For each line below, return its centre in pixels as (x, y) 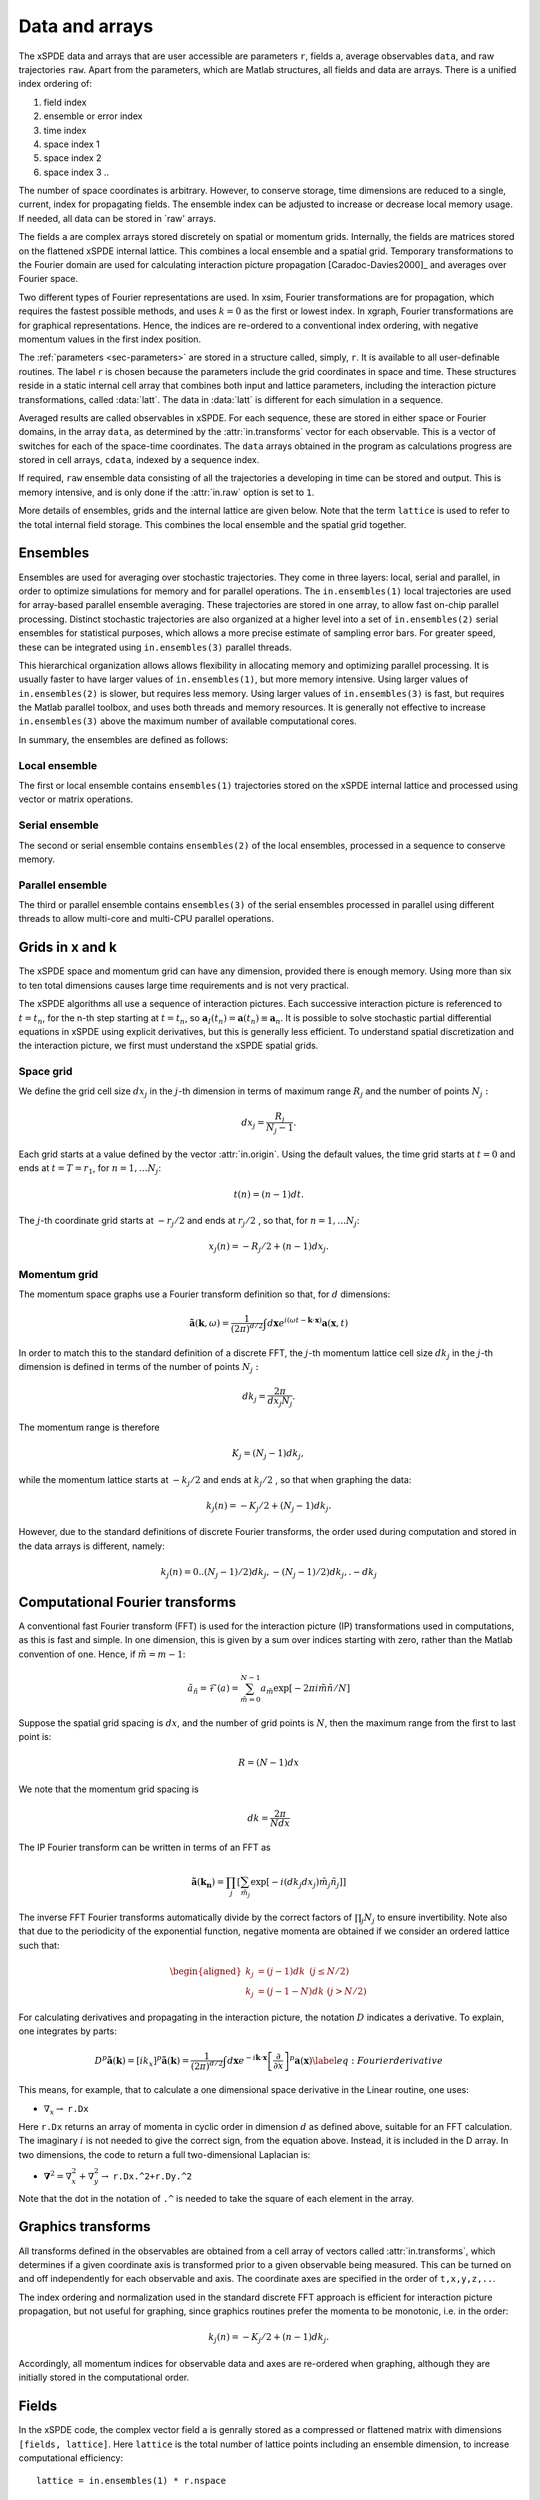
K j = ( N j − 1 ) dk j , (267, 1454)
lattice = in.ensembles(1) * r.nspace (131, 2481)
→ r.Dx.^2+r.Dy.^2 (147, 2176)
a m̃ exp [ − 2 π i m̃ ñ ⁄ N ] (305, 1689)
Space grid (45, 1072)
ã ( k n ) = (208, 1883)
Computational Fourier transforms (127, 1602)
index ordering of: (55, 84)
